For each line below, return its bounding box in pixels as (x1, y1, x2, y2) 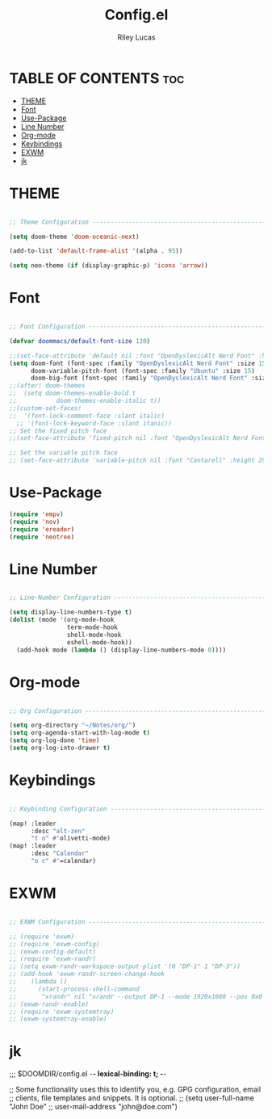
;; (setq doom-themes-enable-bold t (9, 389, 136, 397)
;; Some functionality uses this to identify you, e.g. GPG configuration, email (9, 1084, 262, 1095)
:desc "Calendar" (30, 849, 90, 857)
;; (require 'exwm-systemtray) (9, 1008, 115, 1016)
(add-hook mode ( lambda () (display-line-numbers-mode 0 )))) (16, 646, 227, 654)
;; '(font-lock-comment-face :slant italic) (9, 412, 165, 420)
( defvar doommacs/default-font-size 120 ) (9, 337, 151, 345)
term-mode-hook (66, 623, 118, 631)
